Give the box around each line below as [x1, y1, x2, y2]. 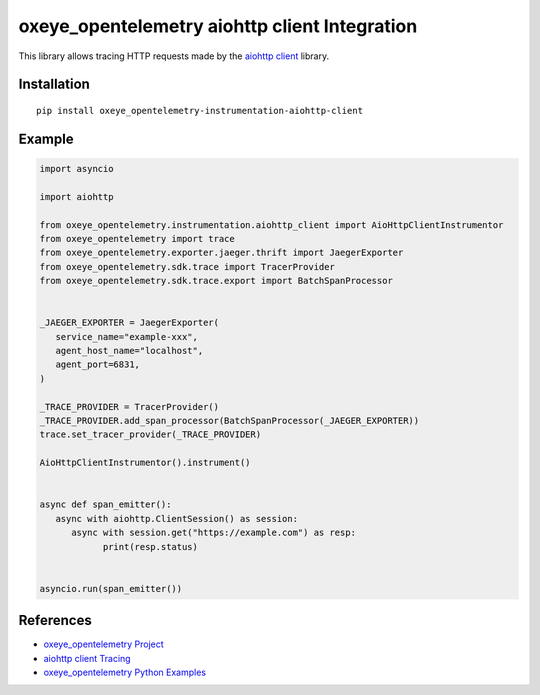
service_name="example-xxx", [55, 331, 199, 342]
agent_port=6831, [55, 359, 140, 370]
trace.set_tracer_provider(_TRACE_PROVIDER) [39, 429, 262, 440]
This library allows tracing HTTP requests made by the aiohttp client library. [18, 50, 330, 62]
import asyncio [39, 163, 114, 174]
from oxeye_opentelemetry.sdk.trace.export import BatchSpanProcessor [39, 275, 394, 287]
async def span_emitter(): [39, 499, 172, 510]
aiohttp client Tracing [43, 652, 131, 664]
